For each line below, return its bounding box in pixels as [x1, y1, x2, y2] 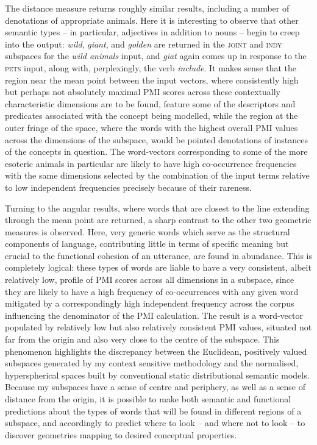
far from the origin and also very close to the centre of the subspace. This [5, 333, 280, 346]
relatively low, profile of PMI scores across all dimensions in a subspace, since [5, 273, 294, 286]
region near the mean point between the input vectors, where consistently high [5, 73, 299, 86]
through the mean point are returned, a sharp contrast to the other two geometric [5, 213, 312, 226]
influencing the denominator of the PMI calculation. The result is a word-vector [5, 308, 303, 321]
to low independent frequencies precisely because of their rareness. [5, 180, 252, 193]
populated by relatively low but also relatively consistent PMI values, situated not [5, 321, 312, 333]
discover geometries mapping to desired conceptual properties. [5, 428, 237, 441]
